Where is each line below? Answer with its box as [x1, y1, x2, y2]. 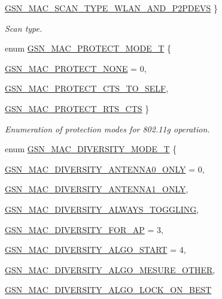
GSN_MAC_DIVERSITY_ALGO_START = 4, [5, 243, 186, 256]
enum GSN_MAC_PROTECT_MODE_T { [5, 42, 171, 55]
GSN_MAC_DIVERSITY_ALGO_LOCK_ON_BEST [5, 283, 212, 296]
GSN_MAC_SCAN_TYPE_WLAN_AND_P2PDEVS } [5, 2, 218, 14]
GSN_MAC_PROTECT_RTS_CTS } [5, 102, 150, 114]
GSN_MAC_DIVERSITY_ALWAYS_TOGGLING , [5, 203, 199, 215]
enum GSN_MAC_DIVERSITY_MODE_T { [5, 143, 177, 155]
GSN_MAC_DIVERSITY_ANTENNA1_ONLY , [5, 183, 188, 195]
